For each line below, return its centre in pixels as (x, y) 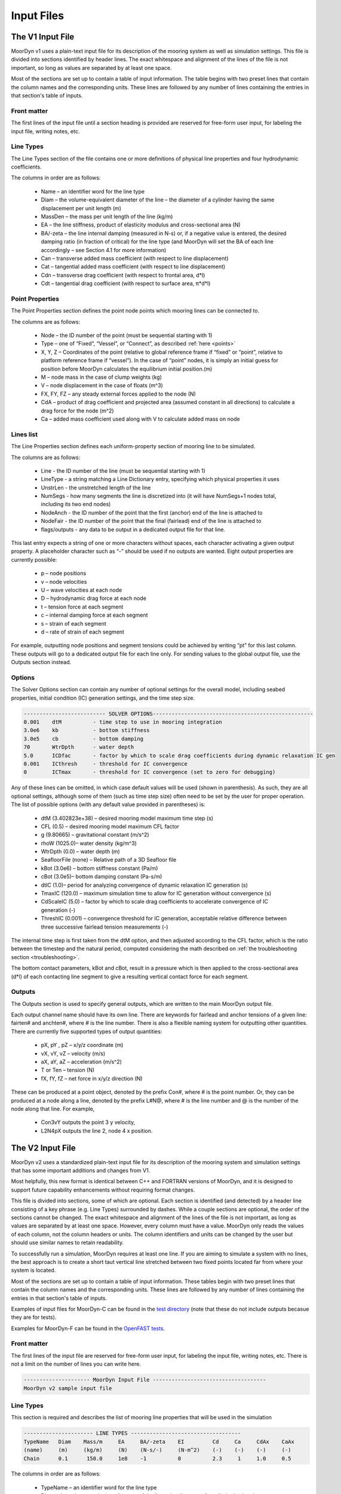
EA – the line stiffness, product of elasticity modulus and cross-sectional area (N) (141, 225)
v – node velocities (64, 581)
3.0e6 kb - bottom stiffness (87, 730)
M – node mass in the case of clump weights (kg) (102, 377)
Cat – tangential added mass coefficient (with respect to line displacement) (133, 267)
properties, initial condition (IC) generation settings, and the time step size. (103, 698)
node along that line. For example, (53, 1109)
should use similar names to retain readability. (67, 1242)
